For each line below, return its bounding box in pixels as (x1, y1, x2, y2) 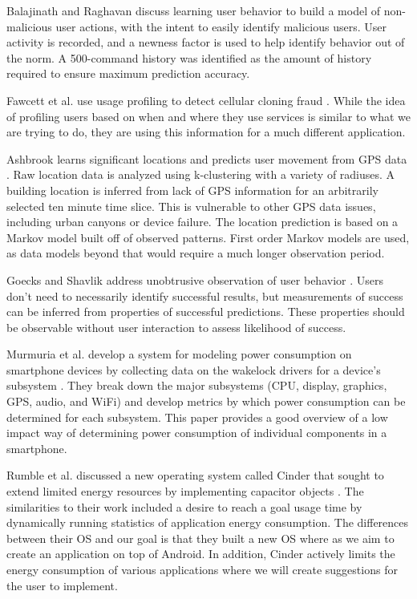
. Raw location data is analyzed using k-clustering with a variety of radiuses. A (6, 166, 395, 183)
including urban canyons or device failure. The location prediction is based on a (6, 213, 399, 230)
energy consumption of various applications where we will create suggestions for (6, 561, 398, 577)
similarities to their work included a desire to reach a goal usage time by (6, 498, 362, 515)
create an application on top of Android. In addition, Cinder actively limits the (6, 545, 395, 562)
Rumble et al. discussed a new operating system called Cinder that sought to (6, 467, 384, 484)
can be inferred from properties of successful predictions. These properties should (6, 303, 405, 320)
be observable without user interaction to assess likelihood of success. (6, 318, 346, 335)
